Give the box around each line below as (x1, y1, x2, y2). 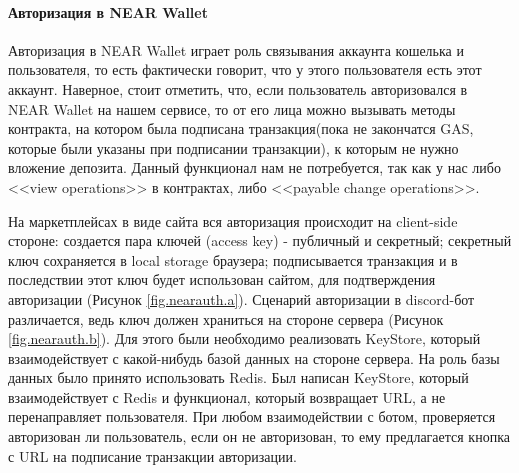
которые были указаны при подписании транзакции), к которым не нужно (8, 137, 459, 158)
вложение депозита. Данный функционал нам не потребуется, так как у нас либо (8, 157, 501, 178)
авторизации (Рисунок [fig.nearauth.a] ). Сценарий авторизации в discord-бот (8, 288, 475, 309)
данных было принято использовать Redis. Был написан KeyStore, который (8, 367, 469, 388)
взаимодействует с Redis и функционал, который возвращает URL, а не (8, 386, 446, 407)
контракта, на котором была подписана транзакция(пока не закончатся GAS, (8, 118, 474, 139)
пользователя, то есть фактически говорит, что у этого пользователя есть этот (8, 59, 482, 80)
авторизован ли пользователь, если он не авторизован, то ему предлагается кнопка (8, 426, 510, 447)
